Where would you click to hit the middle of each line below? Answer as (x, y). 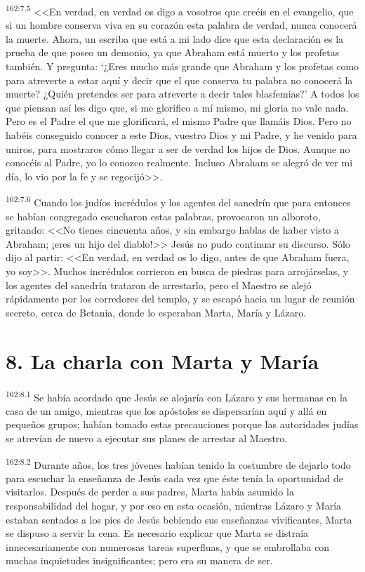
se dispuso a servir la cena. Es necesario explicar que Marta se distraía (157, 533)
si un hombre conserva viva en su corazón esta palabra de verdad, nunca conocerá (181, 25)
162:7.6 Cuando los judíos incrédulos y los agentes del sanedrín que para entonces (178, 201)
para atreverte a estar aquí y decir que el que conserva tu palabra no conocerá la (179, 80)
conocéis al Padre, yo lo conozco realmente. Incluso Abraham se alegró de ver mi (179, 162)
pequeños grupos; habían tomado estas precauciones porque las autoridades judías (182, 424)
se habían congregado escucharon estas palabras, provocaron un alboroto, (163, 216)
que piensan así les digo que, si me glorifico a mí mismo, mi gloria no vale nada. (177, 107)
